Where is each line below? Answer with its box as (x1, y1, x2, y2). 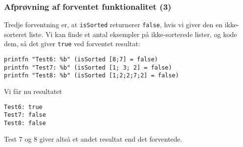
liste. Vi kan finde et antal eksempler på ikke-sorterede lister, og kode (29, 29, 237, 39)
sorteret (4, 29, 27, 39)
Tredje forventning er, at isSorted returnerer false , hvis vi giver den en (4, 19, 223, 30)
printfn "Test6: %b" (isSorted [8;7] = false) (4, 56, 158, 63)
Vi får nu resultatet (4, 86, 62, 96)
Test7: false (4, 111, 46, 119)
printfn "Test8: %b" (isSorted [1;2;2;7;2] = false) (4, 72, 179, 79)
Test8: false (4, 120, 46, 127)
